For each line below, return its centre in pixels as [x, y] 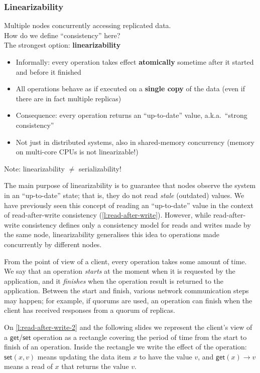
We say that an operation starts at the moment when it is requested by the [120, 271]
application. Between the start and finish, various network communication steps [126, 291]
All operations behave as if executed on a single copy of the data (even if [130, 88]
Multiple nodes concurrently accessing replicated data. [88, 25]
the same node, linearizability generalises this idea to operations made [112, 234]
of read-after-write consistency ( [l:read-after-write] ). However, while [108, 215]
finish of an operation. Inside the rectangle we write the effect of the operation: [125, 347]
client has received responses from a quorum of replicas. [90, 310]
